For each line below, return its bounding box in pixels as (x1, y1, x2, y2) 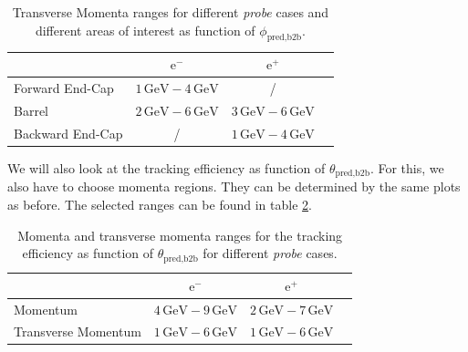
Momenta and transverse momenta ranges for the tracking (17, 225, 343, 244)
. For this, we (369, 159, 444, 178)
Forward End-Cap (14, 78, 114, 98)
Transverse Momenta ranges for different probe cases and (12, 3, 329, 21)
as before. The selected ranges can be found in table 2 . (7, 195, 312, 214)
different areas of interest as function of (35, 20, 255, 39)
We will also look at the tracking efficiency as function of (7, 159, 326, 178)
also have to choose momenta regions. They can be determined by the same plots (7, 177, 461, 196)
